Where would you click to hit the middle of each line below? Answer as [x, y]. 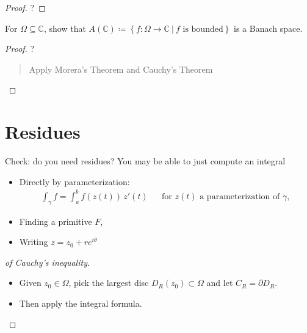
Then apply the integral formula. [81, 303]
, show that [65, 28]
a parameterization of [240, 196]
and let [220, 283]
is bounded [203, 29]
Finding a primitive [56, 221]
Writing [34, 242]
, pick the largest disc [109, 283]
